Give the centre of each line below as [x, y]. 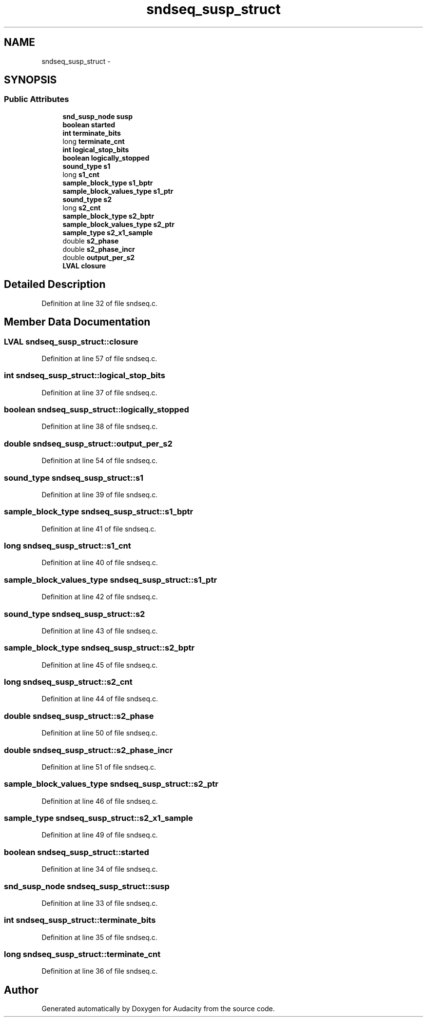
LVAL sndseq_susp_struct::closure [71, 341]
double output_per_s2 [99, 257]
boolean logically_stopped [106, 158]
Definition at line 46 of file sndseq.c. [100, 801]
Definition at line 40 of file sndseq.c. [100, 563]
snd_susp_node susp [98, 116]
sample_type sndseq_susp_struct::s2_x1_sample [98, 818]
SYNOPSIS [30, 80]
